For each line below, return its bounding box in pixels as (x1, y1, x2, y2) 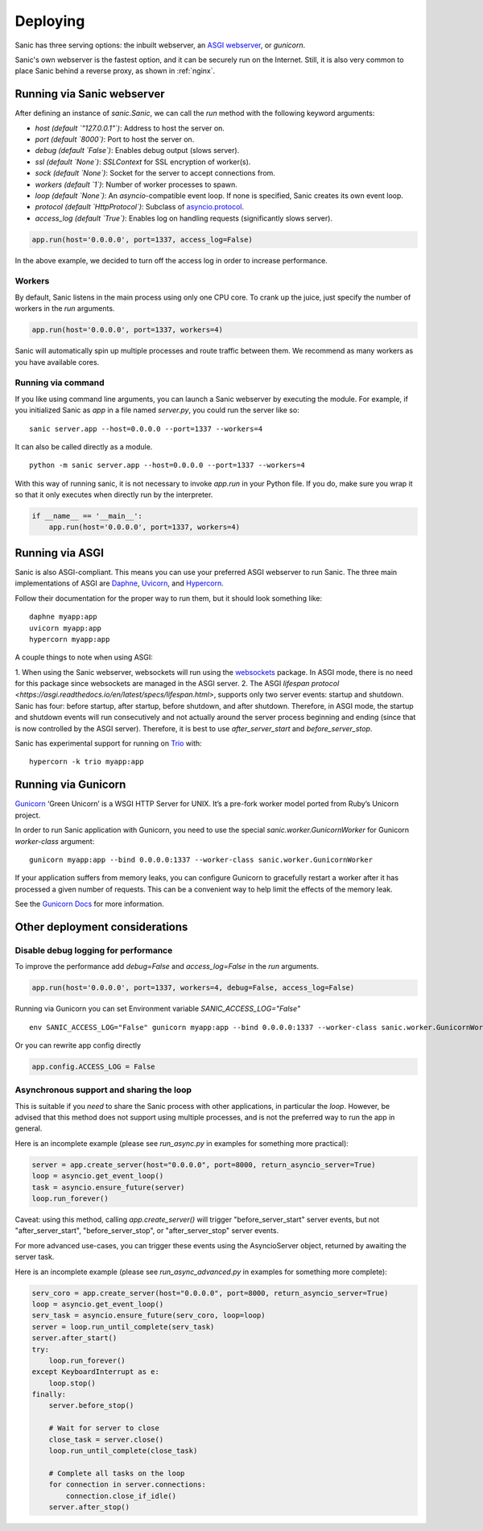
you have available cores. (14, 357, 100, 366)
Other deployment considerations (14, 920, 188, 933)
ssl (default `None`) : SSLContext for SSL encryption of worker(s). (35, 157, 251, 167)
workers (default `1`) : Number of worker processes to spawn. (35, 180, 237, 189)
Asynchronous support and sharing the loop (14, 1084, 192, 1095)
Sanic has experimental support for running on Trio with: (14, 739, 203, 748)
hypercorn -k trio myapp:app (29, 757, 144, 767)
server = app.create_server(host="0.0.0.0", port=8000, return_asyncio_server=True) (31, 1160, 376, 1169)
